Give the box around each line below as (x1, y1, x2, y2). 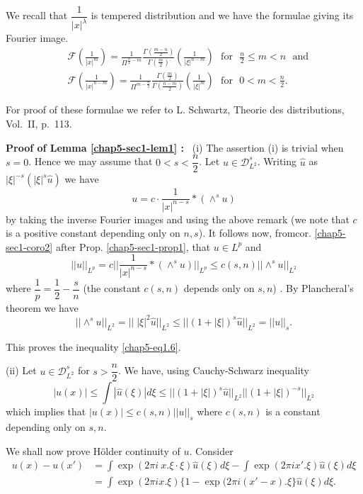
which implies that (6, 404, 86, 419)
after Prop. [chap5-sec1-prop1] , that (55, 239, 211, 254)
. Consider (189, 443, 234, 458)
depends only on (183, 281, 255, 296)
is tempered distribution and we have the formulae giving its (91, 8, 354, 23)
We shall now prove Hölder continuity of (6, 443, 180, 458)
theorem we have (6, 300, 79, 315)
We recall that (6, 8, 68, 23)
